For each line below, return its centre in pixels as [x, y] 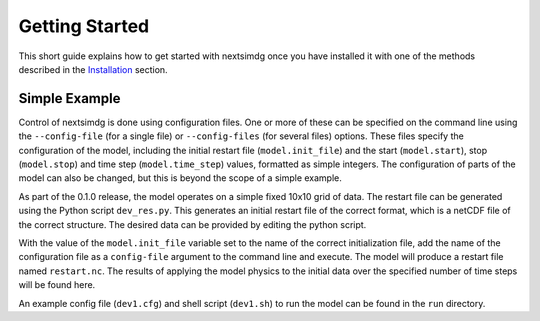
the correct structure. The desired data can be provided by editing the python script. [192, 224]
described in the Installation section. [93, 69]
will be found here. [57, 285]
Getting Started [84, 26]
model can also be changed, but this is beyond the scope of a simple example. [180, 178]
